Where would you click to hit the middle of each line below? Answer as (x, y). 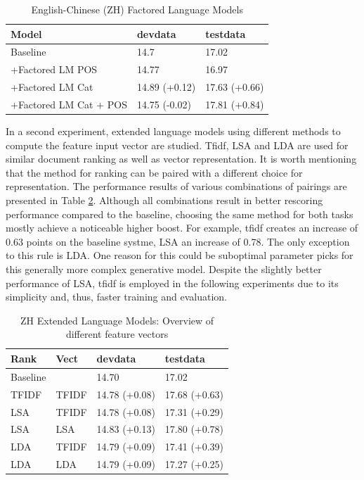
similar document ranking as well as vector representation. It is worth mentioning (181, 159)
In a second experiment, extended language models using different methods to (173, 131)
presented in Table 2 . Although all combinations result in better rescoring (164, 200)
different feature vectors (117, 334)
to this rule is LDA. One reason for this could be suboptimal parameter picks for (180, 255)
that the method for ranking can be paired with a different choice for (154, 172)
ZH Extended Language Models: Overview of (117, 320)
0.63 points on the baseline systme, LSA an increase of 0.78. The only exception (178, 241)
